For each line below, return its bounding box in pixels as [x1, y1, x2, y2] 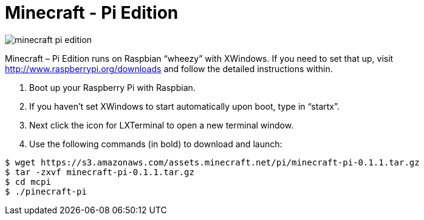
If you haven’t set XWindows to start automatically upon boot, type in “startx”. [29, 101, 340, 112]
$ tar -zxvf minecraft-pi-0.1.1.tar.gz [5, 167, 194, 177]
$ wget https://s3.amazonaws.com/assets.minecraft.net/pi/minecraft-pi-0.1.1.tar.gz [5, 157, 420, 167]
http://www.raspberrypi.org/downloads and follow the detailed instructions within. [5, 63, 333, 74]
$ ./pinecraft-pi [5, 186, 87, 196]
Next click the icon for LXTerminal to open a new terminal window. [29, 119, 294, 130]
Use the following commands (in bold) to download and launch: [29, 138, 282, 149]
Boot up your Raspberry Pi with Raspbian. [29, 82, 196, 93]
